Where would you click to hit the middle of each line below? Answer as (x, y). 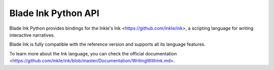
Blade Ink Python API (54, 13)
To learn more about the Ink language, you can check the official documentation (93, 53)
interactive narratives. (32, 35)
